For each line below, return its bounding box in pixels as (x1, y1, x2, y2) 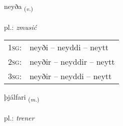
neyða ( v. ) (4, 1, 33, 12)
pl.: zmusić (4, 21, 37, 32)
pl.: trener (4, 113, 34, 123)
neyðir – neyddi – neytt (29, 70, 112, 82)
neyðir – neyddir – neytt (29, 56, 115, 68)
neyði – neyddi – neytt (29, 41, 109, 53)
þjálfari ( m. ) (4, 92, 39, 104)
